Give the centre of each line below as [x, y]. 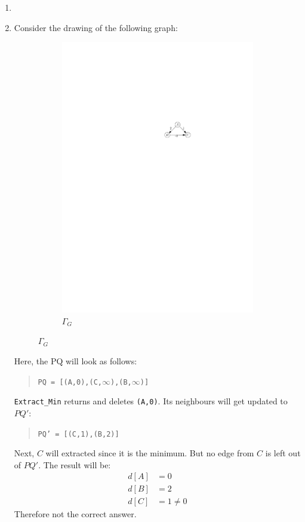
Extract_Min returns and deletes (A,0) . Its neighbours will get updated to [151, 401]
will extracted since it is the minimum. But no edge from [150, 453]
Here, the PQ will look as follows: [76, 361]
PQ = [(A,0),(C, [70, 382]
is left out [283, 453]
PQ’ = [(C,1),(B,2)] [78, 434]
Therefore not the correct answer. [75, 514]
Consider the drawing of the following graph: [96, 27]
